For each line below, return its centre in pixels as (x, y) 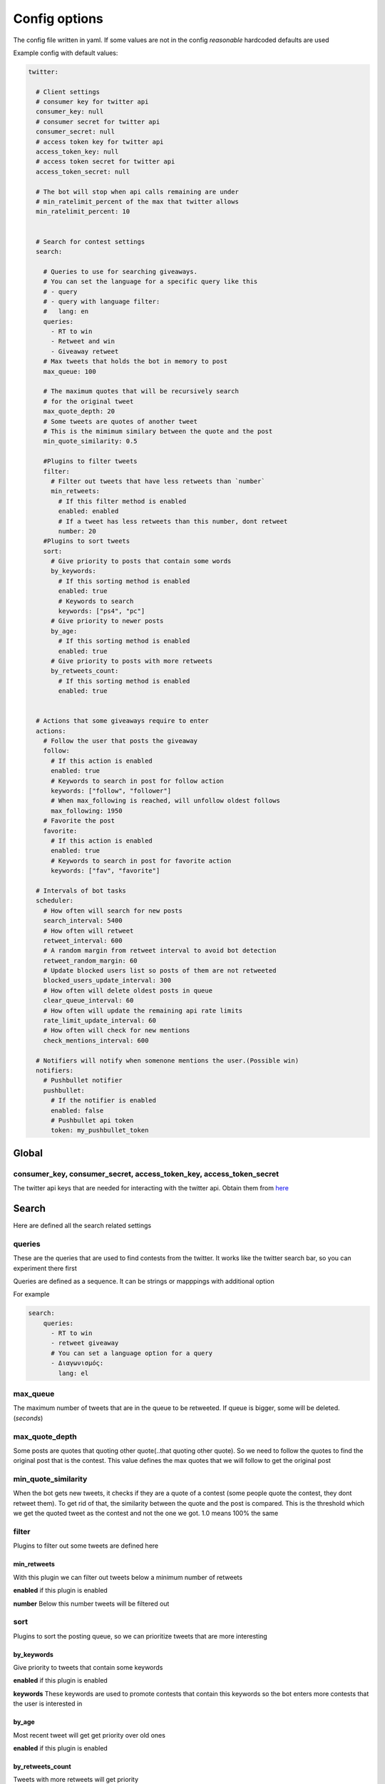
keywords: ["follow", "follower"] (111, 791)
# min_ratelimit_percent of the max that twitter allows (137, 202)
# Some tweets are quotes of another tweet (120, 421)
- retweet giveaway (85, 1343)
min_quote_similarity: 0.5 (91, 441)
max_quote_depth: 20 (79, 411)
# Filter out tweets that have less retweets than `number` (158, 481)
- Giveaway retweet (85, 351)
